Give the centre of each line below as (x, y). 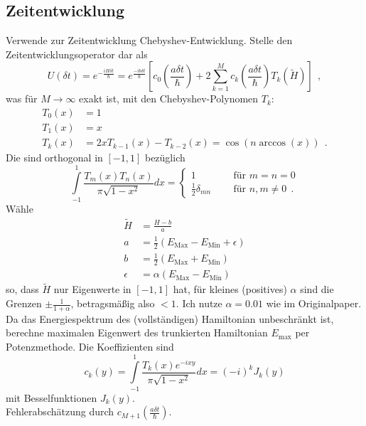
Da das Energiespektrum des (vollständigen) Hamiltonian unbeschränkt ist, (170, 318)
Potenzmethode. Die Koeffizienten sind (90, 347)
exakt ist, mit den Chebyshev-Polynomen (169, 98)
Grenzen (24, 303)
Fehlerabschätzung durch (60, 411)
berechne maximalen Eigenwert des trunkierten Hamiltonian (137, 332)
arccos (272, 143)
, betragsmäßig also (113, 303)
